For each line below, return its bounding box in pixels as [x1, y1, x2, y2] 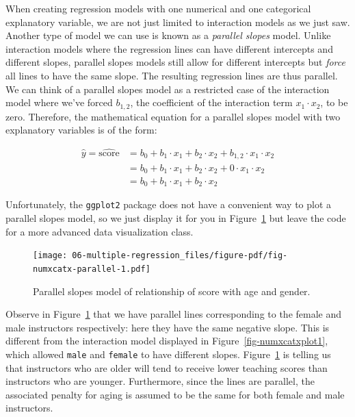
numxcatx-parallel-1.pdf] [33, 264, 150, 274]
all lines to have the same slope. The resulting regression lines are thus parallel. [5, 68, 338, 82]
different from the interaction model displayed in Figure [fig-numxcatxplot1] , [5, 333, 328, 348]
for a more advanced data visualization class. [5, 224, 194, 238]
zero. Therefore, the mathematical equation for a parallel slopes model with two [5, 109, 341, 123]
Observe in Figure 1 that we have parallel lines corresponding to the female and [5, 307, 342, 321]
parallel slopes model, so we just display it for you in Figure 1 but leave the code [5, 211, 346, 225]
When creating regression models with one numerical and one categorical [5, 1, 311, 15]
